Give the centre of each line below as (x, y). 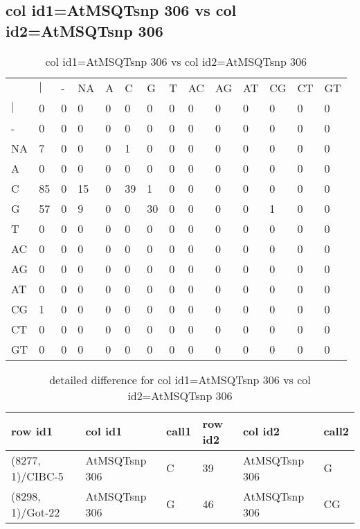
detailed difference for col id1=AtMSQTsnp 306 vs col (180, 379)
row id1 (32, 431)
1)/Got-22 (36, 512)
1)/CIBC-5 (37, 476)
